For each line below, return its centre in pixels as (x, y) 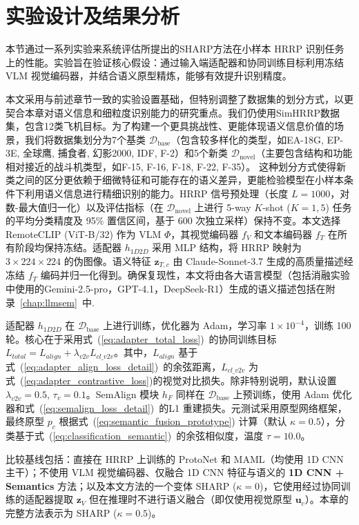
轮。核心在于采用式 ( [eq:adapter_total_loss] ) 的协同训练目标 (141, 338)
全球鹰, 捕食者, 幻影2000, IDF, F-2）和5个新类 (125, 153)
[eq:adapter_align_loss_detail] (89, 366)
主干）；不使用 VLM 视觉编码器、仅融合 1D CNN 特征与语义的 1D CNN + (175, 472)
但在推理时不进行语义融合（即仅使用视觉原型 (190, 499)
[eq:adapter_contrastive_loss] (86, 380)
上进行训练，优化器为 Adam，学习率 (185, 325)
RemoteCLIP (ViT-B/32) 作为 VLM (84, 234)
